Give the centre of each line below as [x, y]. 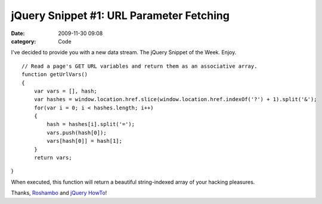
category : [24, 41]
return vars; [53, 158]
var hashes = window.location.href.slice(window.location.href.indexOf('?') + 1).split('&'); [175, 99]
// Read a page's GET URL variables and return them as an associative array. [140, 66]
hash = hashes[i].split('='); [91, 124]
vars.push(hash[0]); [77, 133]
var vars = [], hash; [66, 91]
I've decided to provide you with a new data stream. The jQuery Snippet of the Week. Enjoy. [124, 52]
